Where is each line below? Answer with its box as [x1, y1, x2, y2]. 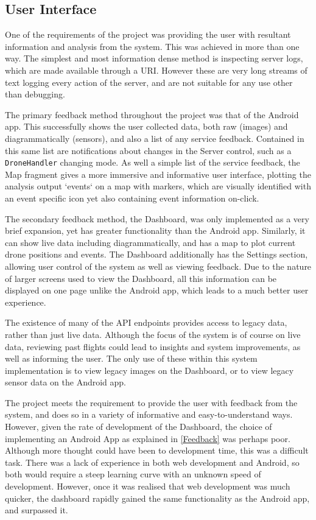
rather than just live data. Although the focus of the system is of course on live [5, 328, 301, 340]
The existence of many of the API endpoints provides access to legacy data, [5, 316, 287, 329]
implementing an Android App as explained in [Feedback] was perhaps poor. [5, 432, 290, 444]
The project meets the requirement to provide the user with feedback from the [5, 396, 298, 409]
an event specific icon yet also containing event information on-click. [5, 191, 259, 204]
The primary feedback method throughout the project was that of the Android [5, 108, 299, 121]
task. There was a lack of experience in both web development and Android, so [5, 455, 300, 468]
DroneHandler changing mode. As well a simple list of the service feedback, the [5, 156, 300, 169]
